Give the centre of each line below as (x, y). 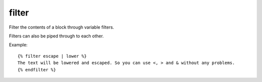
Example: (18, 45)
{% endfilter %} (37, 70)
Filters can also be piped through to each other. (56, 36)
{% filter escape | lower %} (52, 56)
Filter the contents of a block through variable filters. (61, 27)
